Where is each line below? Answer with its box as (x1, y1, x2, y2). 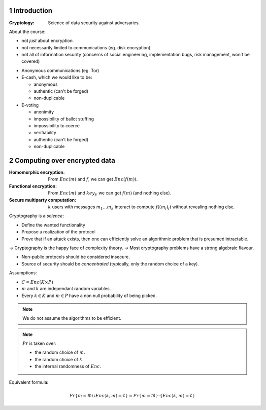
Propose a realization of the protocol (21, 229, 96, 235)
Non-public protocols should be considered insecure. (21, 254, 130, 260)
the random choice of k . (34, 356, 84, 362)
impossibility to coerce (33, 122, 80, 128)
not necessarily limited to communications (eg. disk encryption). (21, 44, 152, 50)
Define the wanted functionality (21, 222, 86, 228)
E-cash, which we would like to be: (21, 75, 92, 80)
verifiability (33, 130, 57, 136)
